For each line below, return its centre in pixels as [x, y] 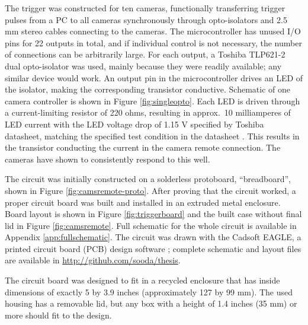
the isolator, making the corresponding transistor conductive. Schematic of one [147, 89]
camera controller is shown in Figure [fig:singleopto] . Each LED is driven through [153, 101]
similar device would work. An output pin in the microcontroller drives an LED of [154, 77]
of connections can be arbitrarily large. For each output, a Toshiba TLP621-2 [145, 54]
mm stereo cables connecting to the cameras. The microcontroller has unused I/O [153, 31]
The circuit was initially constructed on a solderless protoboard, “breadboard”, [148, 179]
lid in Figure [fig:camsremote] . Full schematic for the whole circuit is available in [151, 225]
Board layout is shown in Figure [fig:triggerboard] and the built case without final [153, 214]
